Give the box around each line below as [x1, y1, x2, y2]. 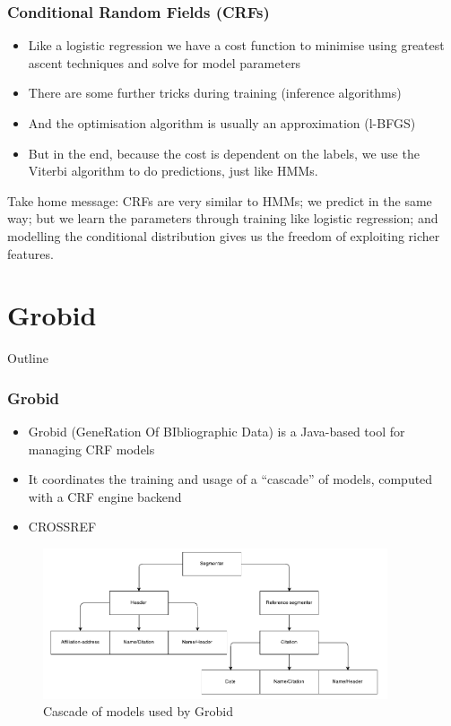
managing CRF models [28, 439, 155, 458]
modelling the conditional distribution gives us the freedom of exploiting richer [7, 226, 440, 245]
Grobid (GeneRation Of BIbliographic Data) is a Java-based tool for [28, 422, 405, 441]
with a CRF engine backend [28, 487, 182, 506]
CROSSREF [28, 517, 97, 536]
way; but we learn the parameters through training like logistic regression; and [7, 209, 438, 228]
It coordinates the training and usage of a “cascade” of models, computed [28, 470, 433, 488]
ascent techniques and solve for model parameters [28, 53, 301, 72]
